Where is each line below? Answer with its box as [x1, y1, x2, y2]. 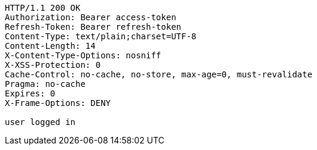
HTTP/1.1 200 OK [5, 3, 81, 12]
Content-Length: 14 [5, 41, 96, 51]
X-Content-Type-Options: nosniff [5, 51, 161, 60]
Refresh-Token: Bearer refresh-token [5, 22, 182, 32]
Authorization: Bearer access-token [5, 12, 176, 22]
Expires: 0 [5, 89, 56, 98]
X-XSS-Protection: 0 [5, 60, 101, 70]
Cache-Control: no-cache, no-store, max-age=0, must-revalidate [5, 70, 313, 79]
